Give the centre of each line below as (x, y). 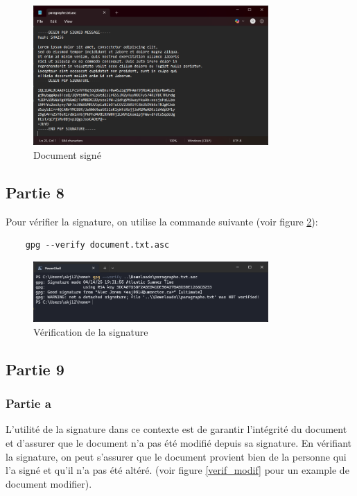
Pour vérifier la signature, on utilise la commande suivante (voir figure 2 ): (162, 221)
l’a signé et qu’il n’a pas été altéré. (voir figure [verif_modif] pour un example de (177, 470)
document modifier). (49, 483)
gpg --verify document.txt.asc (97, 245)
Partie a (28, 403)
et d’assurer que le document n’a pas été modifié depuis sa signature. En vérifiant (178, 442)
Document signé (67, 154)
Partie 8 (35, 192)
